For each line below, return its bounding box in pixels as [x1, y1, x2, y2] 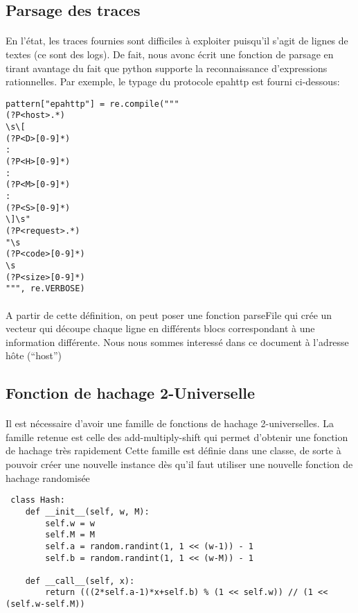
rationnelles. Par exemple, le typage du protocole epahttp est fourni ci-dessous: [6, 74, 340, 89]
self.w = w [45, 518, 95, 528]
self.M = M [45, 530, 95, 540]
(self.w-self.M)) [6, 599, 85, 610]
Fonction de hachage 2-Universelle [6, 382, 256, 404]
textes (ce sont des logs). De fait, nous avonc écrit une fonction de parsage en [6, 46, 334, 61]
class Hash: [10, 495, 65, 506]
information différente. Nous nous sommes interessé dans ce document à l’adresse [6, 334, 349, 349]
